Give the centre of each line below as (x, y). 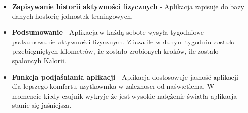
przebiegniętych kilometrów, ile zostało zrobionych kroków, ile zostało (115, 51)
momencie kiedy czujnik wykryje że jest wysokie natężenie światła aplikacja (124, 95)
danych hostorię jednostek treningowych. (72, 16)
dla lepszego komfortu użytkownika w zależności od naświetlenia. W (113, 86)
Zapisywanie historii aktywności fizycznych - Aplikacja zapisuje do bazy (128, 6)
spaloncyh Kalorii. (39, 60)
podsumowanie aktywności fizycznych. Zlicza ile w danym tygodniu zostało (123, 41)
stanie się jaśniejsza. (42, 105)
